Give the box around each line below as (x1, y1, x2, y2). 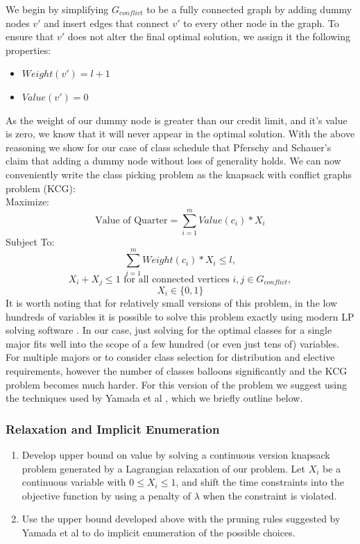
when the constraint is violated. (203, 488, 337, 502)
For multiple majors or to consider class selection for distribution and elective (6, 350, 335, 364)
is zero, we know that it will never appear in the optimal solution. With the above (6, 126, 355, 141)
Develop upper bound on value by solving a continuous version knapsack (22, 447, 330, 461)
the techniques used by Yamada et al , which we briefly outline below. (6, 391, 303, 405)
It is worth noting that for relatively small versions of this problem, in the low (6, 296, 338, 310)
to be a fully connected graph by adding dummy (146, 2, 352, 16)
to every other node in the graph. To (183, 15, 339, 30)
